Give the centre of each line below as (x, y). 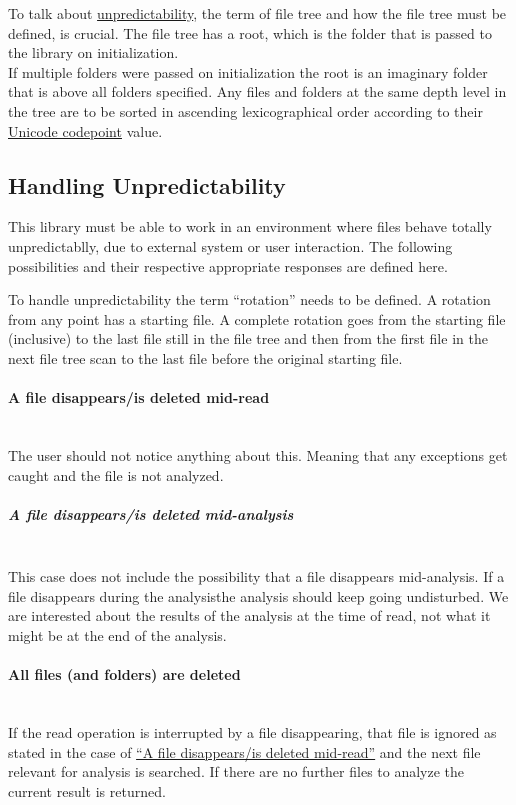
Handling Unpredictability (147, 184)
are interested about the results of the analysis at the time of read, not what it (249, 615)
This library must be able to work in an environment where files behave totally (250, 226)
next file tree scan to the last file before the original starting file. (205, 357)
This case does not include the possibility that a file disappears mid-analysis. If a (256, 576)
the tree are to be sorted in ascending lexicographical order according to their (245, 110)
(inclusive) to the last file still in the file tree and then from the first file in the (248, 338)
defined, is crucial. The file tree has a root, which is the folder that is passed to (250, 32)
